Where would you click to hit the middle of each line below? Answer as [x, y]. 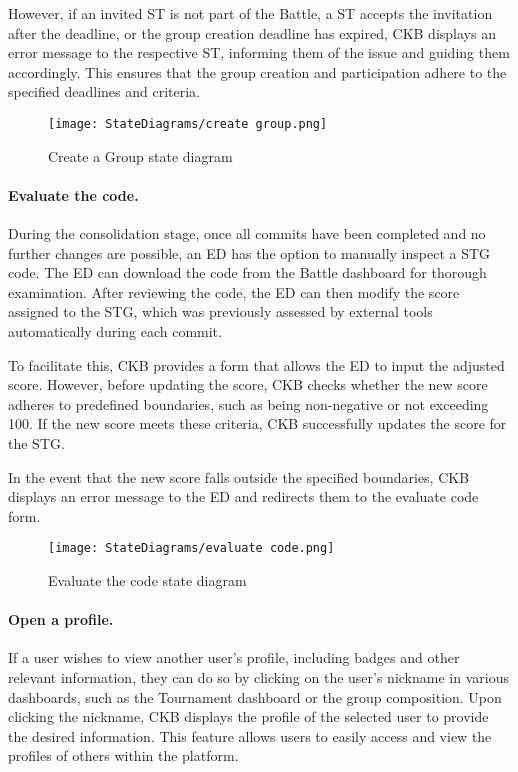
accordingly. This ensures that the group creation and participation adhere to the [257, 71]
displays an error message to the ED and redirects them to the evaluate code [243, 496]
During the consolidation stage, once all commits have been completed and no [247, 233]
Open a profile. [61, 619]
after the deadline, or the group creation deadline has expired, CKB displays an [252, 32]
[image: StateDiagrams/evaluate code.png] [191, 548]
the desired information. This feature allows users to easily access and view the [250, 735]
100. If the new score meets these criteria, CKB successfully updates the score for [257, 423]
